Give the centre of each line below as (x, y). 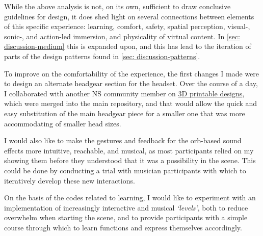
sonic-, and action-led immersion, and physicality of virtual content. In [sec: (122, 36)
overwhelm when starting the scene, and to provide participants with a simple (126, 217)
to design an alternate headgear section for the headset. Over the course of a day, (131, 83)
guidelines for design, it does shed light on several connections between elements (129, 16)
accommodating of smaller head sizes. (63, 123)
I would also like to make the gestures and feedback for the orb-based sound (123, 140)
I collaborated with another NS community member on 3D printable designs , (124, 93)
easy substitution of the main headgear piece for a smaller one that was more (125, 113)
